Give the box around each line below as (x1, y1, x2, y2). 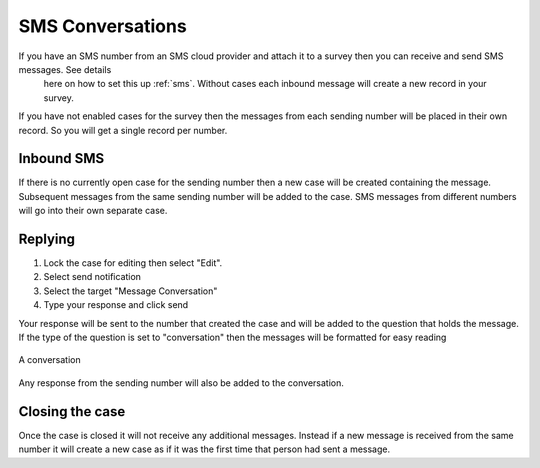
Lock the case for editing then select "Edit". (43, 257, 223, 269)
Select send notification (43, 271, 142, 283)
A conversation (18, 354, 81, 366)
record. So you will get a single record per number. (18, 124, 228, 136)
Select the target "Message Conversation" (43, 285, 218, 297)
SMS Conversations (18, 15, 187, 37)
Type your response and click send (43, 299, 189, 311)
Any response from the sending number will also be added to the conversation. (18, 376, 344, 389)
